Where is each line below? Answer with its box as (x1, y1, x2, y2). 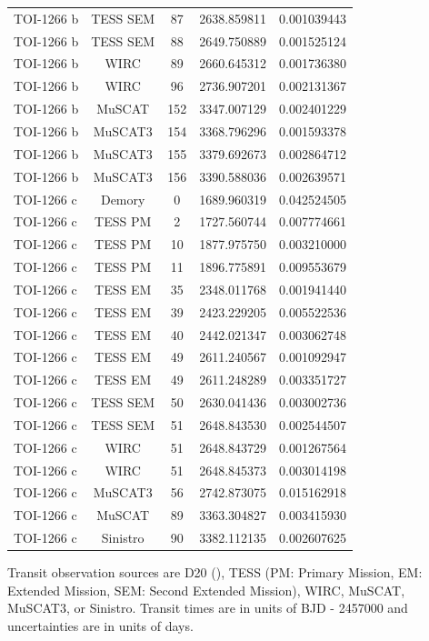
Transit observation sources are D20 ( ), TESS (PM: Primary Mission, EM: (7, 563, 423, 582)
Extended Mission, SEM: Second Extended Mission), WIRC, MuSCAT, (7, 580, 405, 599)
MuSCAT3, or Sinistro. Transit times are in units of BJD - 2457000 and (7, 598, 408, 617)
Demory (100, 189, 145, 208)
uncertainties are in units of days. (7, 616, 194, 636)
